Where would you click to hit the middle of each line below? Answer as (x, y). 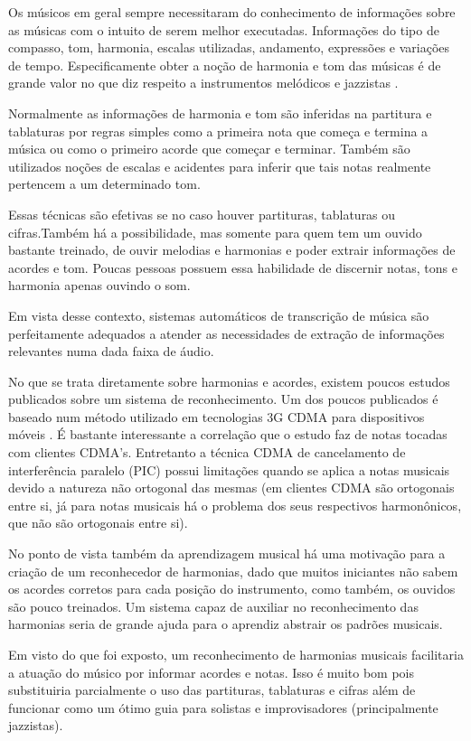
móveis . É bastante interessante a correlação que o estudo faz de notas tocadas (228, 434)
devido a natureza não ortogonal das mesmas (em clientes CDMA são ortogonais (231, 488)
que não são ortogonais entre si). (98, 523)
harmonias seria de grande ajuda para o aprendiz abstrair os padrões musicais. (226, 624)
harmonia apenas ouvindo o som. (99, 285)
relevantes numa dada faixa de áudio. (111, 351)
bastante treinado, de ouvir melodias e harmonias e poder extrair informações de (232, 250)
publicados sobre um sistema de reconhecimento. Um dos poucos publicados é (223, 399)
